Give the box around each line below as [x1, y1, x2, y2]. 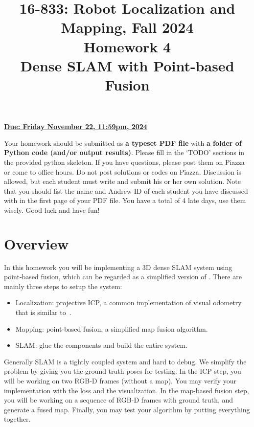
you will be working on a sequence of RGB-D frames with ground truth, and [4, 395, 233, 405]
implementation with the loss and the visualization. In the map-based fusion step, [4, 385, 249, 395]
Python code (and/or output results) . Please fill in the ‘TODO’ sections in [4, 147, 245, 157]
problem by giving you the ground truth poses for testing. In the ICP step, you [4, 366, 241, 376]
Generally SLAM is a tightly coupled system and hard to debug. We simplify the [4, 356, 247, 366]
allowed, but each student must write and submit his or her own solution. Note [4, 176, 241, 186]
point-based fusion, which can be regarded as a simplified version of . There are [4, 271, 242, 282]
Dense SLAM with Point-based [20, 55, 234, 75]
